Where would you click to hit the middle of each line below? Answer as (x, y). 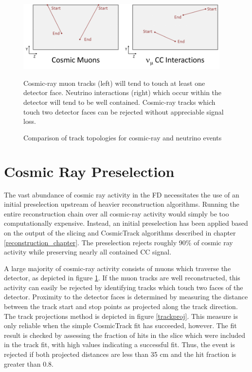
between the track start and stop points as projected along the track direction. (121, 306)
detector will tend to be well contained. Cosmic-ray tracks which (119, 102)
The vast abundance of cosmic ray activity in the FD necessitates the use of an (122, 194)
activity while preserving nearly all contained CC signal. (88, 252)
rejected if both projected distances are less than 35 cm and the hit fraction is (120, 354)
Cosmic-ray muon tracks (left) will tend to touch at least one (114, 83)
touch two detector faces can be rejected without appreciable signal (124, 111)
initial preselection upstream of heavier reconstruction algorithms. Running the (122, 204)
